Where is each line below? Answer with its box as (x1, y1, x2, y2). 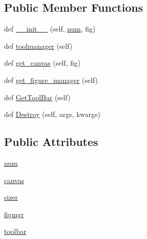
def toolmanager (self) (4, 40, 72, 51)
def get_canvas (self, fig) (4, 57, 81, 68)
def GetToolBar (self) (4, 92, 71, 102)
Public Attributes (4, 134, 98, 150)
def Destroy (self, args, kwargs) (4, 109, 101, 119)
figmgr (4, 208, 24, 219)
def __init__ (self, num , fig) (4, 23, 96, 34)
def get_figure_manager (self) (4, 74, 98, 85)
